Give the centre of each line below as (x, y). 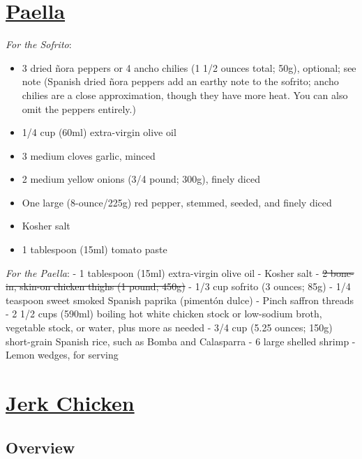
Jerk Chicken (70, 402)
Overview (40, 447)
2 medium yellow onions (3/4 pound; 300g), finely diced (141, 179)
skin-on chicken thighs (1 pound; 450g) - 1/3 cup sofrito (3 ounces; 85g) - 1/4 (185, 286)
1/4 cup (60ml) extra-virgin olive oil (99, 132)
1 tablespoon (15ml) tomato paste (95, 249)
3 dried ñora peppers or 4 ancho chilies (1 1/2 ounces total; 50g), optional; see (189, 67)
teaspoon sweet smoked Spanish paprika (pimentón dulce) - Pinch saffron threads (180, 300)
